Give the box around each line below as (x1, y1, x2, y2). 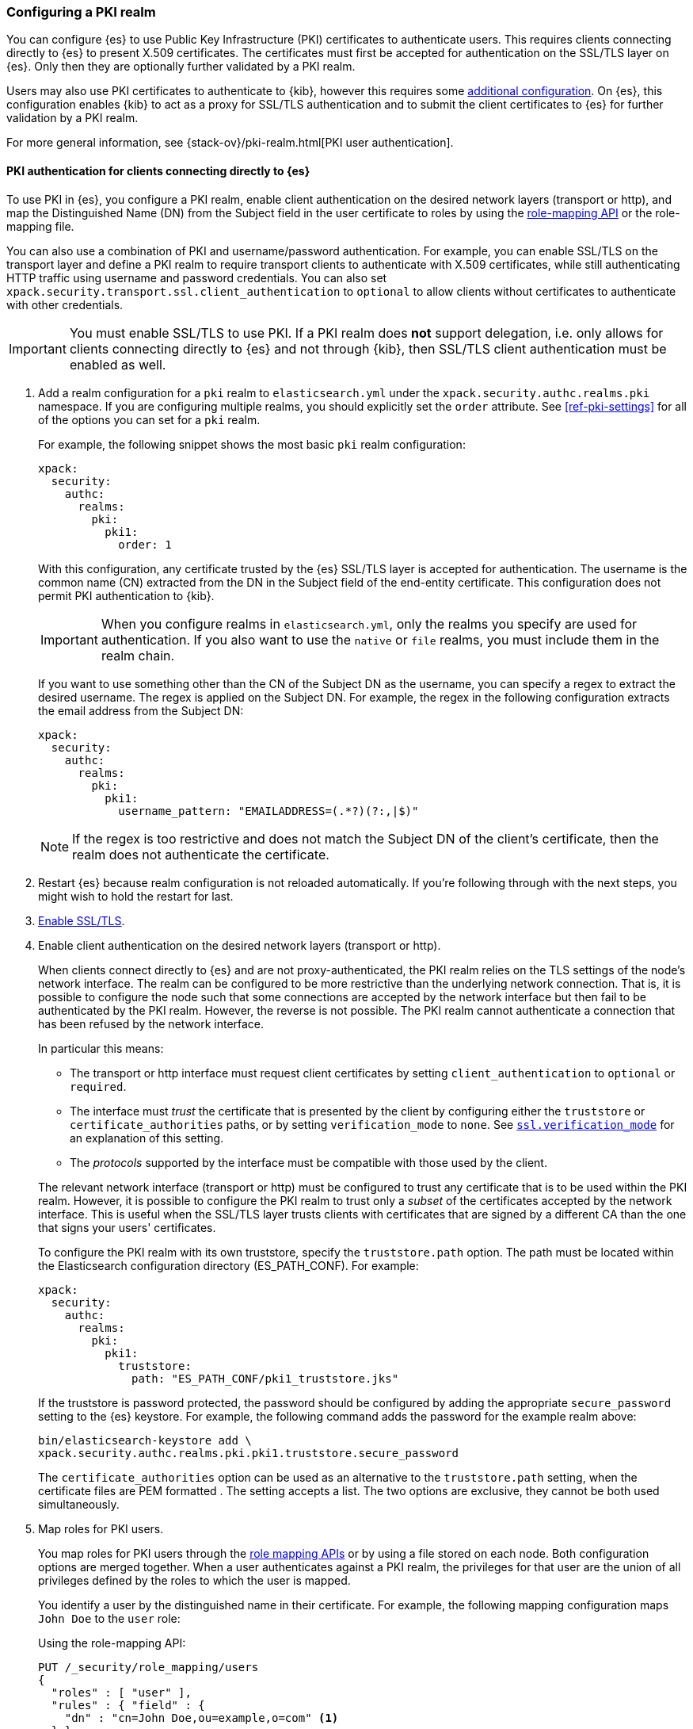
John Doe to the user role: (38, 1611, 181, 1625)
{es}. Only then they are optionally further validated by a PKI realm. (6, 59, 356, 74)
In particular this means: (38, 1041, 164, 1055)
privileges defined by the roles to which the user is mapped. (38, 1573, 351, 1587)
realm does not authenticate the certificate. (72, 846, 329, 863)
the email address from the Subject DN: (38, 703, 244, 717)
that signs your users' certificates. (38, 1220, 216, 1234)
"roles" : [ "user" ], (51, 1685, 192, 1699)
